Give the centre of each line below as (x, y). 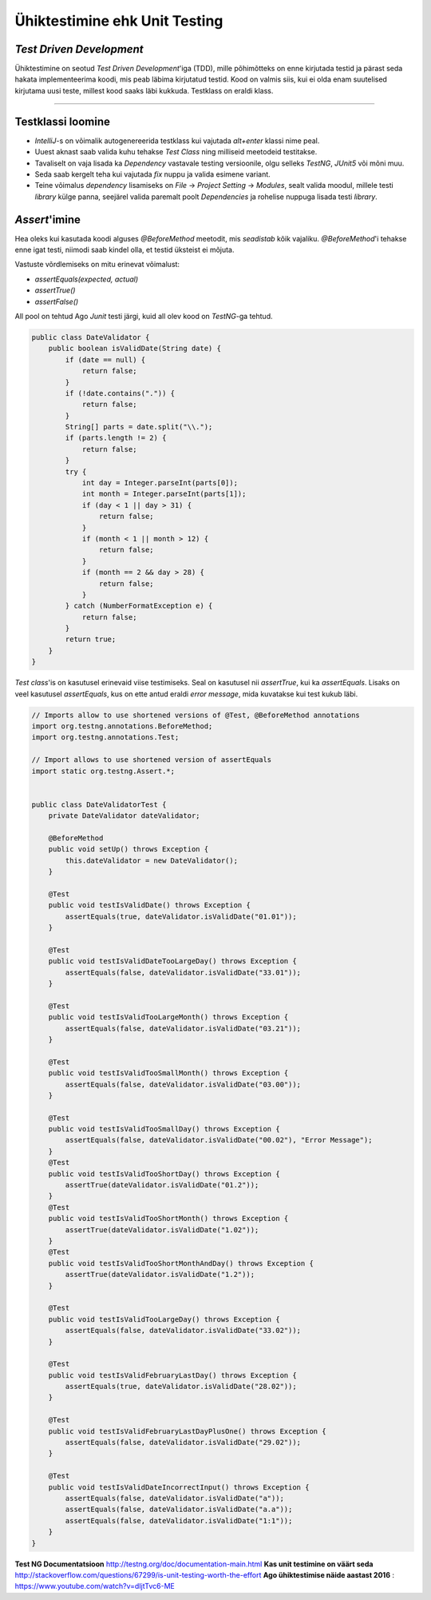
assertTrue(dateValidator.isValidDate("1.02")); (162, 1230)
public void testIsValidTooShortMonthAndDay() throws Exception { (181, 1263)
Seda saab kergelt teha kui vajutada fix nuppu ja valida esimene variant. (152, 174)
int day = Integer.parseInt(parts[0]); (160, 483)
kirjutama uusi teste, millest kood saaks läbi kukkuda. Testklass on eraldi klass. (144, 90)
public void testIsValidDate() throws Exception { (149, 905)
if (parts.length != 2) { (116, 438)
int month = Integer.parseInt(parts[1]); (164, 494)
